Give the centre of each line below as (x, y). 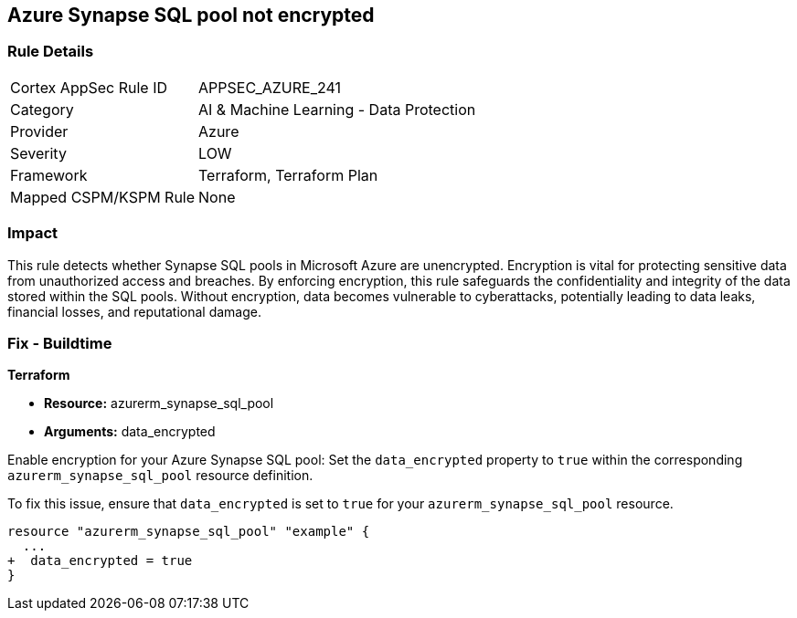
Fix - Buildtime (60, 343)
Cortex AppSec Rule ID (89, 87)
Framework (49, 175)
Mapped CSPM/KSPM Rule (103, 197)
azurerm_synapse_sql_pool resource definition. (160, 476)
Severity (38, 153)
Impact (33, 233)
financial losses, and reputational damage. (135, 311)
